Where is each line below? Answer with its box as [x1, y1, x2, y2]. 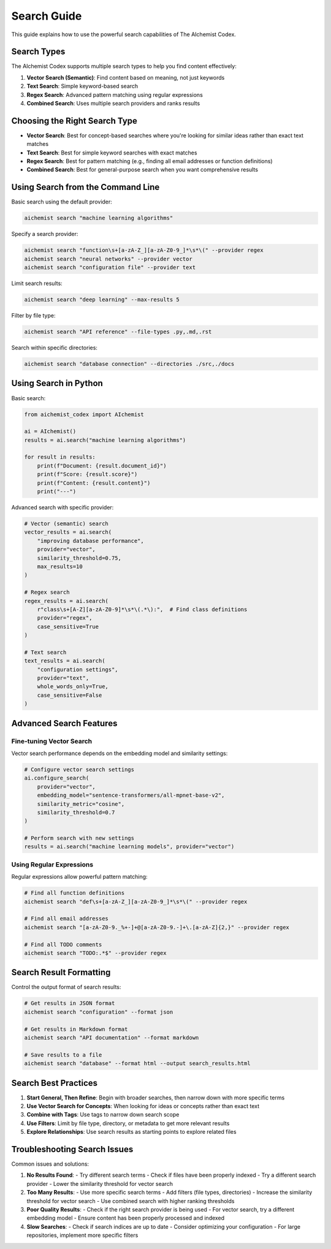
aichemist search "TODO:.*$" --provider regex [24, 949, 167, 956]
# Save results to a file [24, 1051, 102, 1058]
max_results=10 [37, 563, 83, 570]
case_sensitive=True [37, 623, 99, 630]
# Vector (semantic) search [24, 520, 108, 527]
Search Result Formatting [11, 967, 111, 978]
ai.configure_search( [24, 775, 89, 781]
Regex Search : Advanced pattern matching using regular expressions [26, 91, 204, 98]
